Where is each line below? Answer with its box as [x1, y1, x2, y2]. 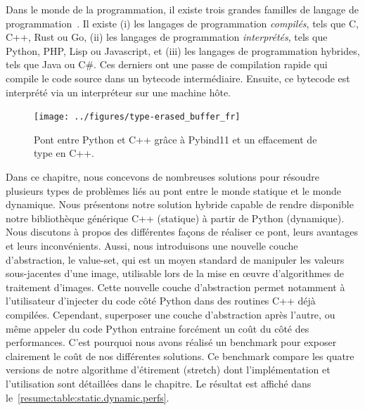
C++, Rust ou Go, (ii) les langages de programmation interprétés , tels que [6, 30, 328, 44]
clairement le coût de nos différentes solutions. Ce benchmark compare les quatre [6, 348, 354, 363]
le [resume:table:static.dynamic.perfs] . [6, 390, 169, 404]
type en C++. [34, 146, 94, 160]
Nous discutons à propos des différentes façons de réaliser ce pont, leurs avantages [6, 224, 359, 239]
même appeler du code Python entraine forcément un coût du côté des [6, 321, 309, 335]
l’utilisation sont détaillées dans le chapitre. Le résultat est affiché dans [6, 376, 312, 390]
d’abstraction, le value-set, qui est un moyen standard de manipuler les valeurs [6, 252, 345, 267]
